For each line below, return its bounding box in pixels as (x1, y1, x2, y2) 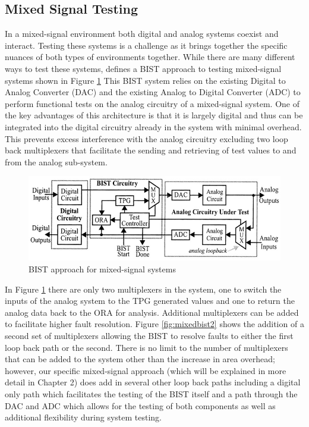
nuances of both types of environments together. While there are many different (5, 51, 295, 63)
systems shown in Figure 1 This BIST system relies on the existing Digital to (5, 74, 286, 86)
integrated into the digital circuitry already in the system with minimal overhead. (5, 120, 302, 133)
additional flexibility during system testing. (5, 411, 162, 423)
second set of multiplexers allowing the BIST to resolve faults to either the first (5, 329, 294, 341)
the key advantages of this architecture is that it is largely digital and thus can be (5, 109, 303, 121)
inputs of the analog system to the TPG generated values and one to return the (5, 294, 295, 307)
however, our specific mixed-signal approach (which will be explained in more (5, 364, 286, 376)
